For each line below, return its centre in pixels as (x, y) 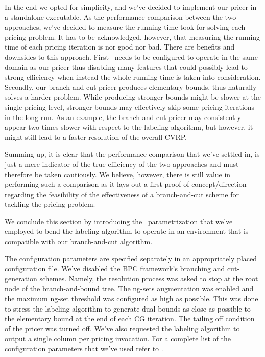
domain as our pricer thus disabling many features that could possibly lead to (126, 67)
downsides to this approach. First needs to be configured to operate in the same (131, 56)
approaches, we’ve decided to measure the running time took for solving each (125, 27)
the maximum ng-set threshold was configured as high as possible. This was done (131, 299)
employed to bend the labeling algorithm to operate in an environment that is (127, 231)
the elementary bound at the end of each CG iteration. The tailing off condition (130, 318)
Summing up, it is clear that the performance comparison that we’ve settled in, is (132, 154)
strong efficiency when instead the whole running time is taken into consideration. (133, 77)
